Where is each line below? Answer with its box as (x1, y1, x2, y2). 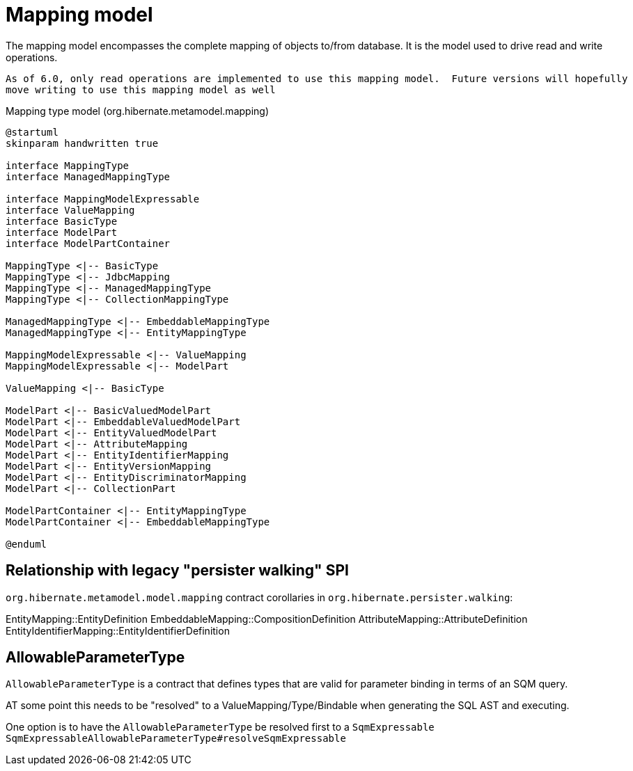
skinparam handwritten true (6, 137, 159, 149)
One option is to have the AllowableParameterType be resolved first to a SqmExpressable (6, 721, 435, 733)
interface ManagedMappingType (6, 170, 171, 182)
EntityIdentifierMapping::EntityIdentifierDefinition (6, 624, 230, 637)
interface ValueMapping (6, 204, 135, 216)
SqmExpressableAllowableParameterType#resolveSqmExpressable (6, 733, 346, 745)
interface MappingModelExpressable (6, 193, 200, 205)
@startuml (6, 126, 58, 138)
